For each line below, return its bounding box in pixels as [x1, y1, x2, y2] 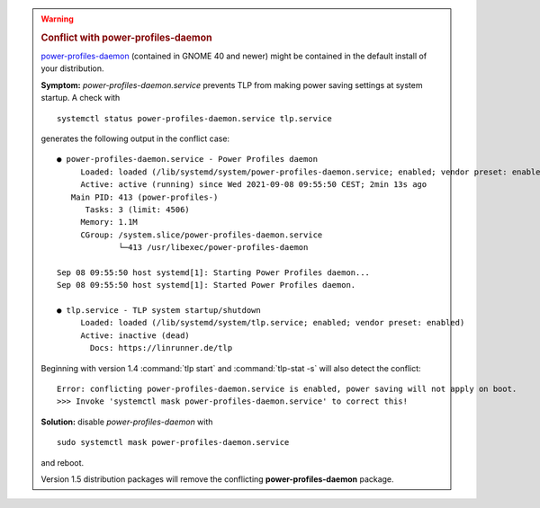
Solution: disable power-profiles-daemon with [40, 416, 213, 427]
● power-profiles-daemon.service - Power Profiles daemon [57, 154, 319, 165]
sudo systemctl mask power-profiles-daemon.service [57, 437, 290, 448]
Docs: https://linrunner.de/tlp [90, 343, 233, 353]
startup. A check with [40, 93, 121, 103]
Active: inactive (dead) [80, 330, 191, 341]
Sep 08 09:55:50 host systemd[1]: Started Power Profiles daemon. [57, 280, 356, 290]
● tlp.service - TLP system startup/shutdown [57, 306, 261, 316]
